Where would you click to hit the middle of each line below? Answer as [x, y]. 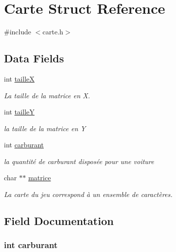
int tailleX [19, 78]
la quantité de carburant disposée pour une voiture [79, 161]
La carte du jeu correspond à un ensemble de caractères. [88, 194]
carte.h [53, 32]
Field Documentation [59, 221]
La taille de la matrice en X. [47, 95]
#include [18, 32]
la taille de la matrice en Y [45, 128]
